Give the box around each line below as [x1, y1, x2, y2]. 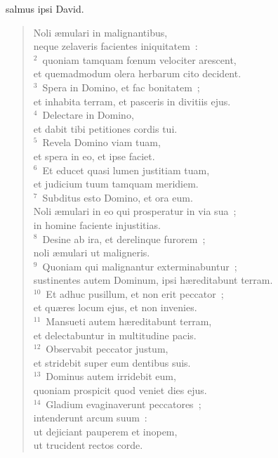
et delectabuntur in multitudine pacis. [33, 327, 197, 342]
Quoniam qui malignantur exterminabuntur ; [42, 259, 237, 273]
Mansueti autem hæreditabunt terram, [46, 314, 212, 329]
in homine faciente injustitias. [33, 217, 161, 232]
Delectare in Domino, [42, 107, 134, 122]
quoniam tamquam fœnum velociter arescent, [42, 52, 237, 67]
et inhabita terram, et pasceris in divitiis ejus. [33, 93, 231, 108]
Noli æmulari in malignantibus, [33, 25, 168, 39]
